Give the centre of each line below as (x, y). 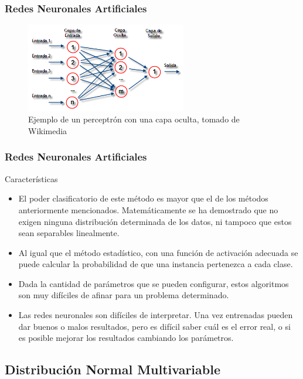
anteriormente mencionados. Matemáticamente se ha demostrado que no (148, 209)
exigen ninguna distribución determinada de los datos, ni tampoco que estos (155, 221)
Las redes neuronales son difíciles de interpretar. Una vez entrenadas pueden (156, 315)
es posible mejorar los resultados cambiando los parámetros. (126, 338)
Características (31, 178)
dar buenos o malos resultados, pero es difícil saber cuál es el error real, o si (154, 326)
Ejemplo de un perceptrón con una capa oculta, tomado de (134, 119)
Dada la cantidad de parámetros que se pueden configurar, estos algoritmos (154, 283)
